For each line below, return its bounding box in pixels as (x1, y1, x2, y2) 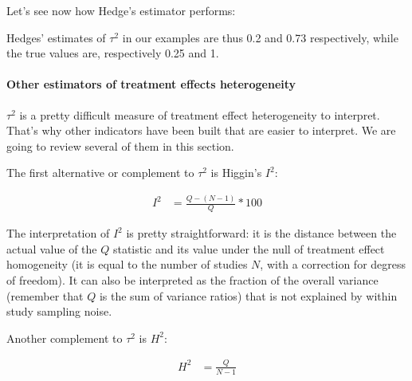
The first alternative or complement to (6, 164, 194, 181)
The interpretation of (6, 225, 110, 242)
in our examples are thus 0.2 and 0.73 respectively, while (122, 29, 398, 45)
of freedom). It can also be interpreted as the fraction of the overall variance (6, 271, 379, 288)
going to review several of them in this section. (6, 137, 234, 154)
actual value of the (6, 240, 97, 257)
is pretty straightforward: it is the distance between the (126, 225, 397, 242)
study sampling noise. (6, 303, 112, 320)
